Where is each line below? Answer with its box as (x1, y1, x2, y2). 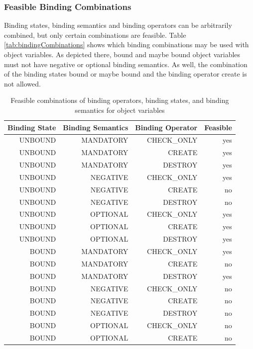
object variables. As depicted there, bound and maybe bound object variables (4, 49, 241, 59)
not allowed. (4, 78, 41, 88)
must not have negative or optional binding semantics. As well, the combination (4, 59, 248, 69)
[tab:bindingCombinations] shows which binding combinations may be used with (4, 39, 249, 50)
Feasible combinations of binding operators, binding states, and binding (10, 95, 229, 105)
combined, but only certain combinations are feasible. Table (4, 29, 186, 40)
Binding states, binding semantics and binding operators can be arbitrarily (4, 20, 232, 30)
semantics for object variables (75, 104, 165, 115)
